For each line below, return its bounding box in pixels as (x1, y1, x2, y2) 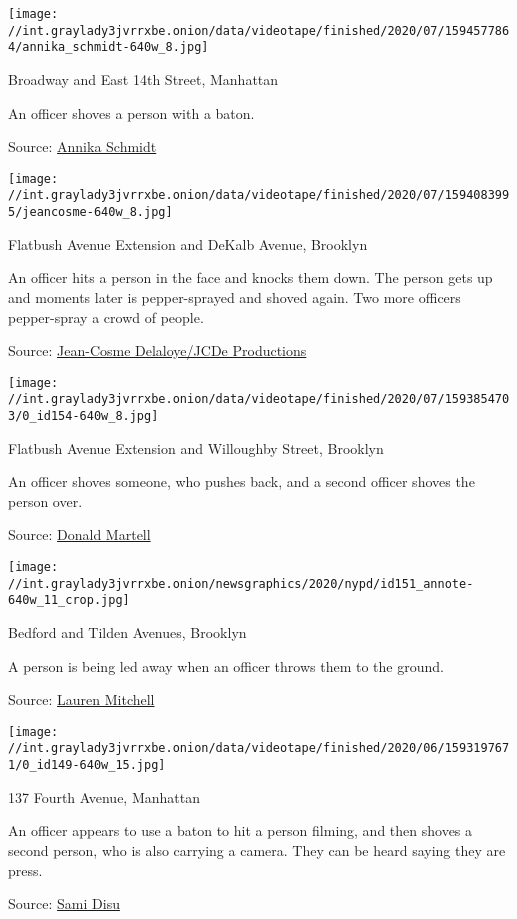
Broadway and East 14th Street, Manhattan (8, 68, 279, 89)
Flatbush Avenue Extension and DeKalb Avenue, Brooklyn (8, 233, 368, 254)
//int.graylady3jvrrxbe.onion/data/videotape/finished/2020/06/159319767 (8, 741, 510, 756)
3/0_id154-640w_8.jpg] (8, 409, 159, 423)
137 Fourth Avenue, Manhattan (8, 786, 200, 807)
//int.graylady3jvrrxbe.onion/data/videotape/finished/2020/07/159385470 (8, 392, 510, 407)
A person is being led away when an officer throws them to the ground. (8, 655, 444, 676)
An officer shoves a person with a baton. (8, 102, 255, 123)
